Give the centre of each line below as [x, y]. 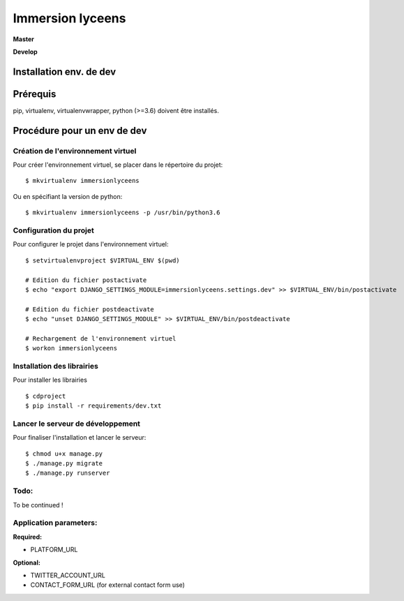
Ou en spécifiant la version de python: [68, 196]
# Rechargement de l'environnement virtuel [101, 338]
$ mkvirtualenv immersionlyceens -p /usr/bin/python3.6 [123, 213]
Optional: [27, 563]
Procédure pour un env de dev [80, 130]
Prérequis [35, 94]
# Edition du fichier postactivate [86, 280]
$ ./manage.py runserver [68, 473]
